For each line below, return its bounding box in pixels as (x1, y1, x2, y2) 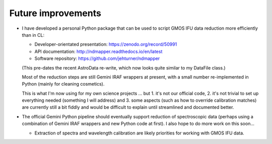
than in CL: (22, 32, 45, 38)
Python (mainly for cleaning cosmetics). (22, 81, 105, 87)
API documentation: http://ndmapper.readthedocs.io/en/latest (34, 48, 163, 54)
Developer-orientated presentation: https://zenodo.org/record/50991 (34, 41, 177, 47)
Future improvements (9, 8, 102, 19)
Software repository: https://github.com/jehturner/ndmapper (34, 55, 160, 61)
